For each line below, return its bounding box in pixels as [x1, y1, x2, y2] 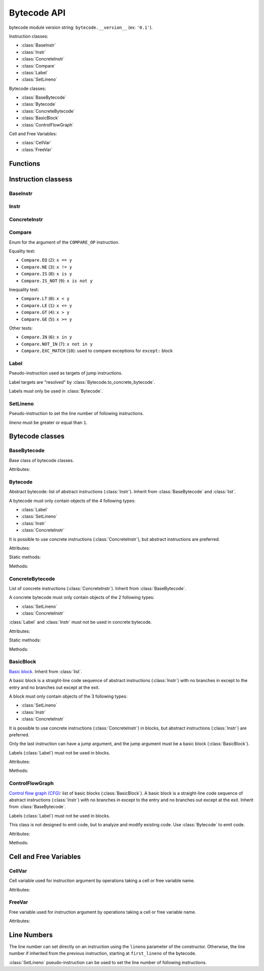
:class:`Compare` [21, 63, 56, 68]
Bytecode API [9, 7, 66, 18]
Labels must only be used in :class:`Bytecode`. [9, 388, 103, 394]
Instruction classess [9, 175, 73, 183]
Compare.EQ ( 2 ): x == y [21, 257, 72, 263]
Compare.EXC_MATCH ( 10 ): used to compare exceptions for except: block [21, 348, 173, 354]
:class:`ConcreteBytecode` [21, 108, 75, 114]
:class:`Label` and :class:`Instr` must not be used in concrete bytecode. [9, 619, 152, 625]
